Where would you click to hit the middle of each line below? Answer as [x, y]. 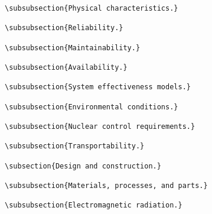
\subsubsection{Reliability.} [64, 28]
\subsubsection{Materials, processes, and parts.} [106, 185]
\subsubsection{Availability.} [66, 67]
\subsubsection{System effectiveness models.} [98, 87]
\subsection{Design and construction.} [83, 166]
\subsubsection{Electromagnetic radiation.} [94, 205]
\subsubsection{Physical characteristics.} [92, 8]
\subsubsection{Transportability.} [75, 146]
